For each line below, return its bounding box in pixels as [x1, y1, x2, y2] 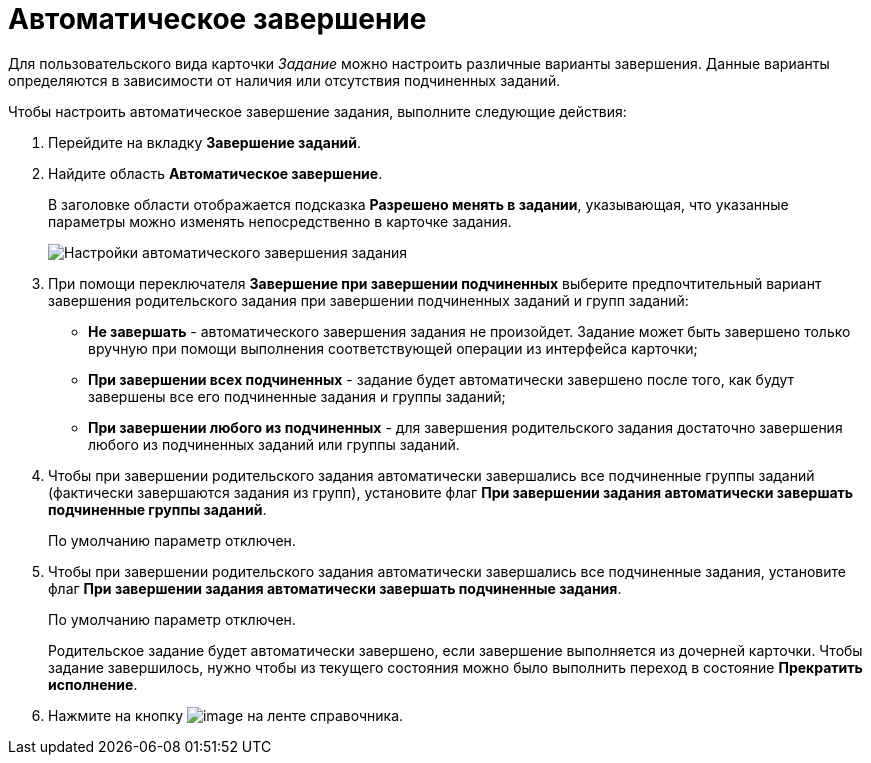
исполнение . [48, 675, 138, 693]
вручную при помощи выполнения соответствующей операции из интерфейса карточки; [88, 339, 698, 357]
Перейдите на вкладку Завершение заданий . [48, 133, 362, 151]
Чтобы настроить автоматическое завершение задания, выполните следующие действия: [8, 102, 627, 120]
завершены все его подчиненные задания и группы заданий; [88, 387, 506, 405]
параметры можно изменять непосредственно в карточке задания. [48, 212, 512, 230]
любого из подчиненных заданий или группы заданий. [88, 435, 460, 453]
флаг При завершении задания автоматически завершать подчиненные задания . [48, 579, 622, 597]
